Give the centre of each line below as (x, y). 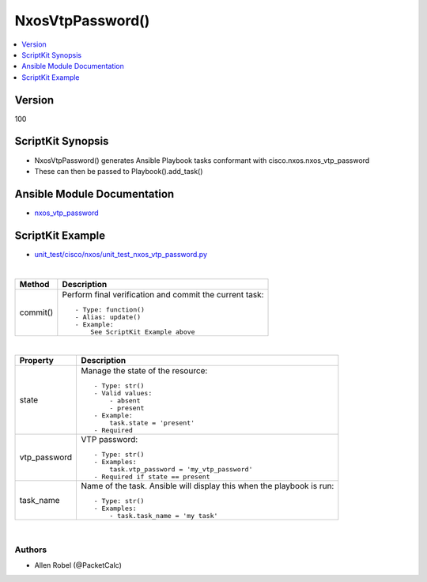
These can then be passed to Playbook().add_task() (119, 171)
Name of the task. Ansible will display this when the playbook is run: (208, 486)
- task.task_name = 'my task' (164, 515)
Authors (31, 550)
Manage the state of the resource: (144, 370)
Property (37, 360)
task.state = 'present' (152, 423)
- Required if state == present (152, 476)
